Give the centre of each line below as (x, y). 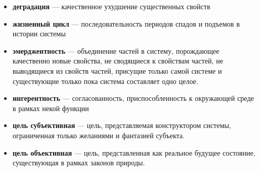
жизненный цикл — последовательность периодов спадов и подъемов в (126, 23)
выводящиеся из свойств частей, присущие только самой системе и (117, 70)
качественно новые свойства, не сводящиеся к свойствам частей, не (118, 61)
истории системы (39, 34)
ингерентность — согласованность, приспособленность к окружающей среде (133, 98)
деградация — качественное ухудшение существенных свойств (111, 6)
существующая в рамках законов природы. (79, 163)
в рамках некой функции (51, 108)
